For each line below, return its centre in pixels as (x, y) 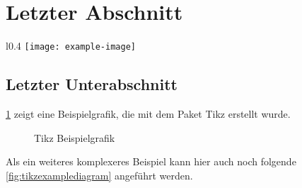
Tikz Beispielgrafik (75, 137)
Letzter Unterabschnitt (92, 84)
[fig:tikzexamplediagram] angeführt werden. (99, 175)
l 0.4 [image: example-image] (71, 46)
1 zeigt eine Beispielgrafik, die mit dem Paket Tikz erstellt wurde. (148, 113)
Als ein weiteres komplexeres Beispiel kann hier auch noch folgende (151, 161)
